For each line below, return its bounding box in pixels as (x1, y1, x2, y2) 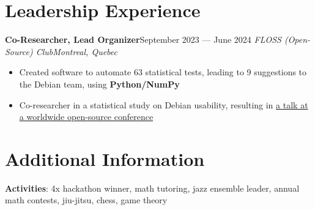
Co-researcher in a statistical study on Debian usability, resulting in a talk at (19, 98, 308, 111)
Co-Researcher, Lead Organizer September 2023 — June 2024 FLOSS (5, 33, 281, 46)
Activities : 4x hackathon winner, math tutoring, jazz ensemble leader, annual (5, 181, 300, 194)
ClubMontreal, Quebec (35, 45, 117, 58)
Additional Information (5, 146, 205, 171)
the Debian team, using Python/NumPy (19, 77, 180, 90)
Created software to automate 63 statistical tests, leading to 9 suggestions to (19, 66, 307, 78)
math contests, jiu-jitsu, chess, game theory (5, 193, 168, 206)
